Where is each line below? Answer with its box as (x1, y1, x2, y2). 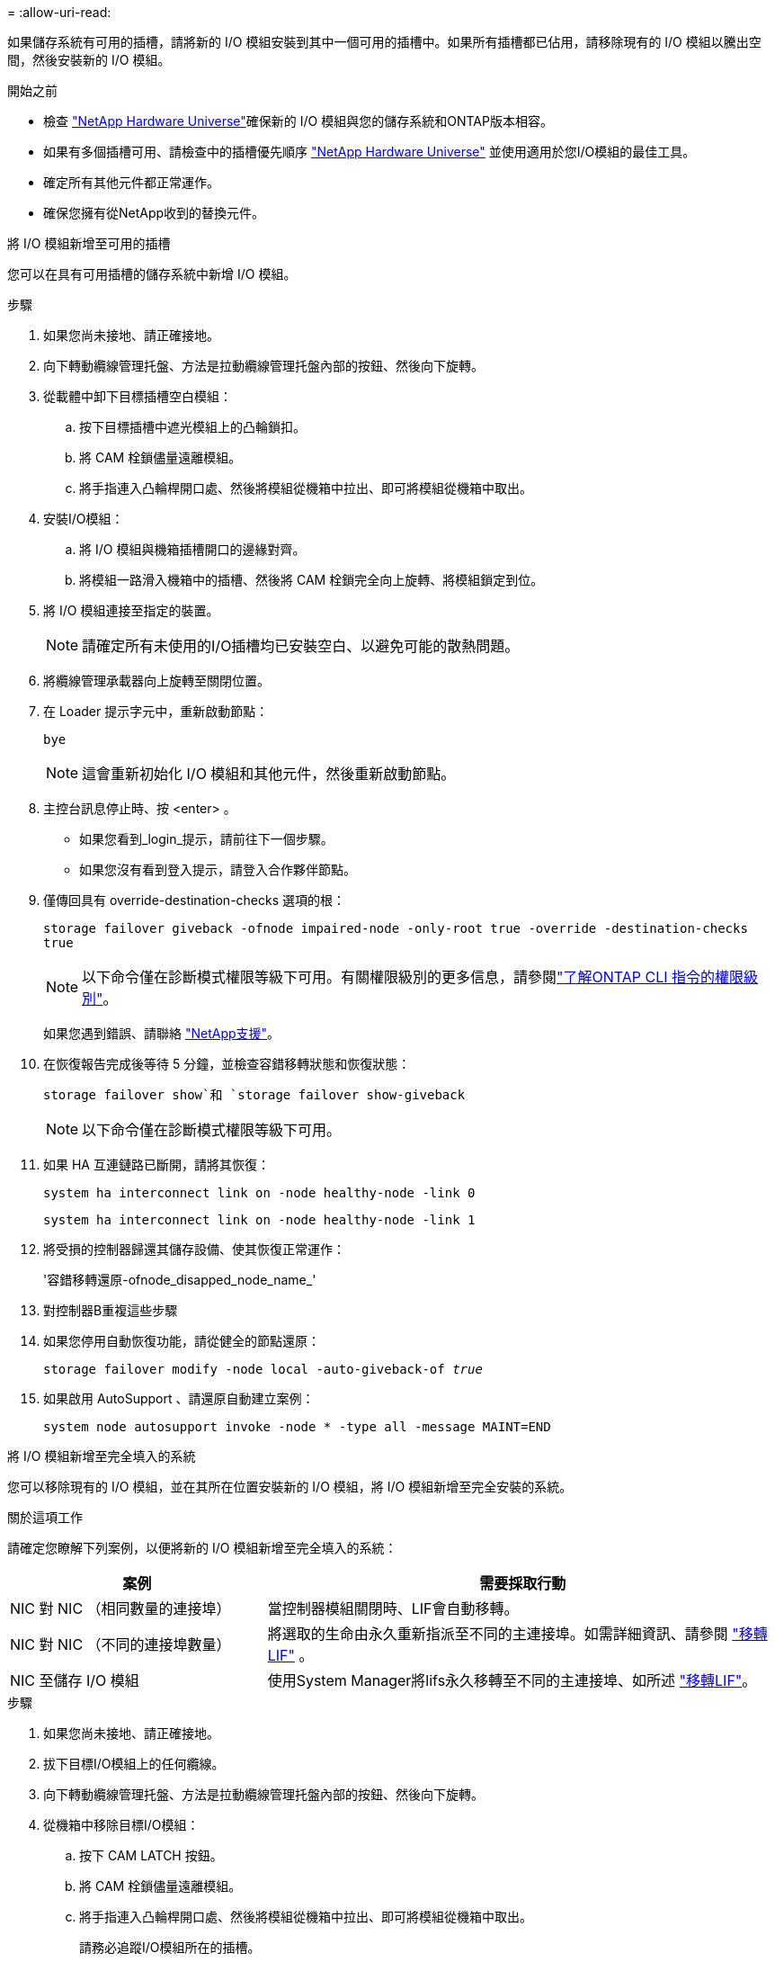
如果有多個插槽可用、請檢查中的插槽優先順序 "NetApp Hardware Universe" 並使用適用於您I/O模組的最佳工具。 (43, 144, 696, 159)
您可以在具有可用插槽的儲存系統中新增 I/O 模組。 (7, 266, 297, 282)
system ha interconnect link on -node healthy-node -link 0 (43, 1186, 476, 1200)
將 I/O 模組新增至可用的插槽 (7, 236, 171, 251)
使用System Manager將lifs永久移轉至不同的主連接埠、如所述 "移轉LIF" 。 (267, 1671, 757, 1689)
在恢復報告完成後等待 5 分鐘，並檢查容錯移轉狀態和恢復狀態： (43, 1056, 411, 1071)
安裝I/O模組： (43, 511, 124, 526)
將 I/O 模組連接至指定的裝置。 (43, 603, 219, 618)
